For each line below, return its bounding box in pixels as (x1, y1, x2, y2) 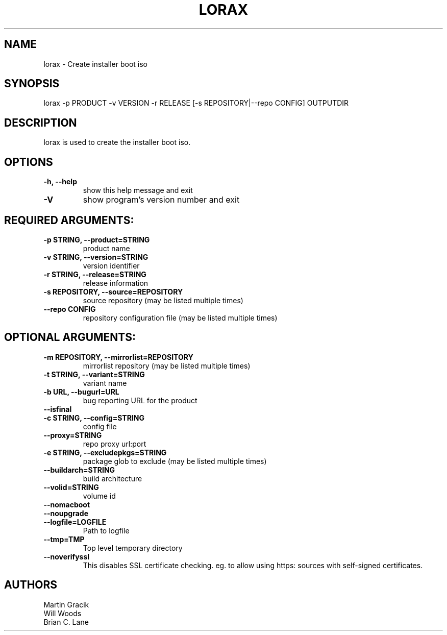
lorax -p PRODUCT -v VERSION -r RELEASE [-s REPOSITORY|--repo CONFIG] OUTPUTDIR (43, 99, 349, 108)
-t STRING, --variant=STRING (43, 370, 145, 379)
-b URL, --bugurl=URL (43, 387, 119, 396)
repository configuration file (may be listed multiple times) (83, 313, 278, 322)
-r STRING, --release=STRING (43, 270, 146, 279)
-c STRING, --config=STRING (43, 413, 144, 422)
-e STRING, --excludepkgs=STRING (43, 448, 167, 457)
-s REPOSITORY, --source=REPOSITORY (43, 287, 183, 296)
